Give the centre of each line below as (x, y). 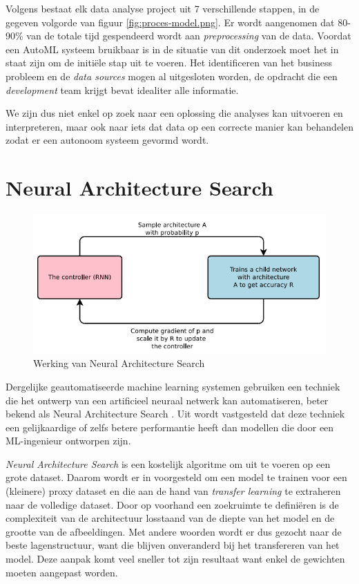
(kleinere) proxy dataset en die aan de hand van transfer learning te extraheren (173, 491)
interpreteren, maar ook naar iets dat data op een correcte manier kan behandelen (179, 126)
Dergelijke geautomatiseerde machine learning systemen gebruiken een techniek (173, 386)
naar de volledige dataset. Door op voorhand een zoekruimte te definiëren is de (172, 504)
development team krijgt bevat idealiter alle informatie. (122, 90)
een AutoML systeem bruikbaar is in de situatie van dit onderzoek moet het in (172, 49)
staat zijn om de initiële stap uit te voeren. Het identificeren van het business (169, 63)
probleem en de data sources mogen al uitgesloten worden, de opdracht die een (172, 76)
